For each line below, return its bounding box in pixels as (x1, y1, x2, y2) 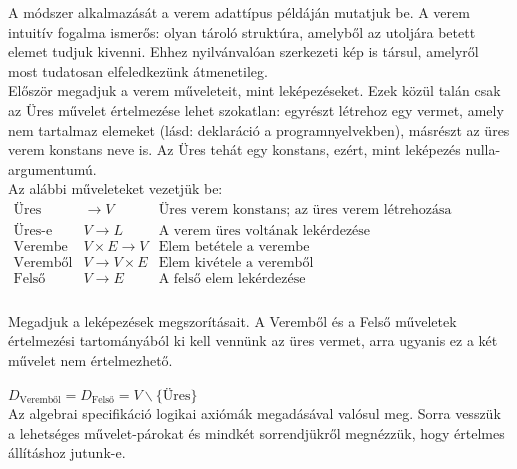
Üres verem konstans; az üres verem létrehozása (158, 202, 452, 217)
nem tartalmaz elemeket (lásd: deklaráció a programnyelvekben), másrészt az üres (8, 119, 510, 140)
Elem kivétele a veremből (158, 256, 314, 271)
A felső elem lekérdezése (158, 272, 306, 287)
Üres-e (13, 223, 53, 238)
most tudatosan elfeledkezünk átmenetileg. (8, 60, 268, 81)
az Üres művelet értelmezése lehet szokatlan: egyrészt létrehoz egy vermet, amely (8, 99, 504, 120)
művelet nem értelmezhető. (8, 349, 173, 370)
